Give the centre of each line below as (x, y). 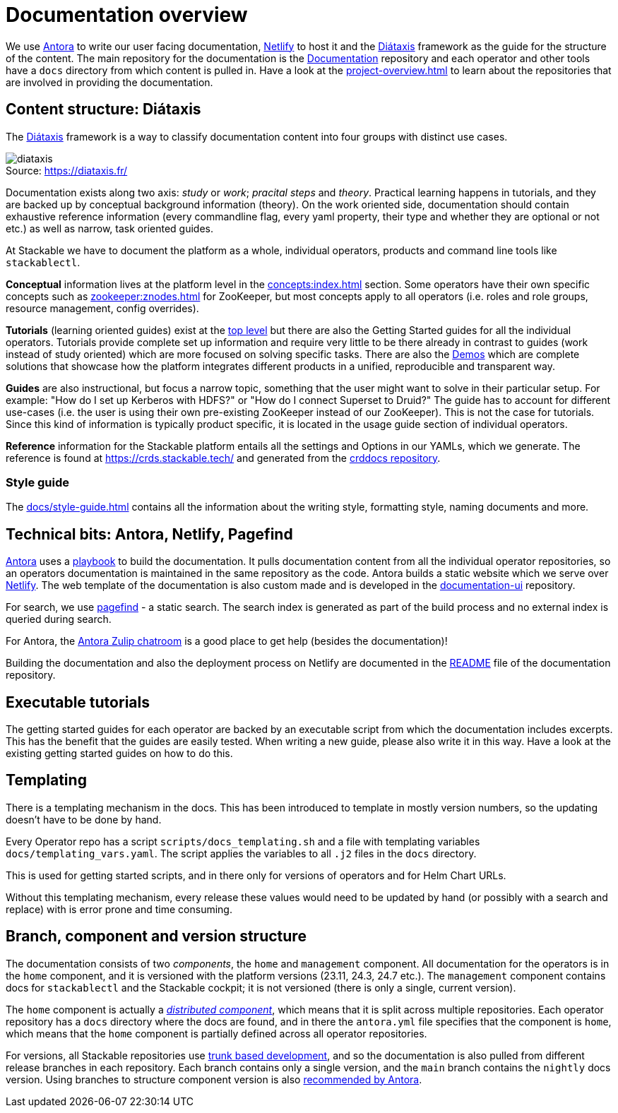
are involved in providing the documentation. (109, 82)
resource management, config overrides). (102, 308)
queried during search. (59, 619)
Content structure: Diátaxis (103, 109)
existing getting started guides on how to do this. (119, 754)
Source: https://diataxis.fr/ (67, 170)
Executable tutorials (78, 702)
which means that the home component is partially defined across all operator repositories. (216, 1033)
